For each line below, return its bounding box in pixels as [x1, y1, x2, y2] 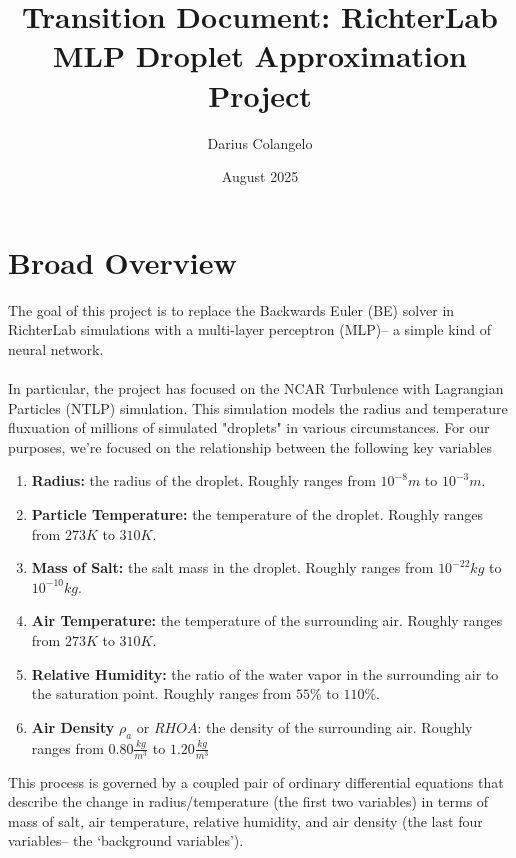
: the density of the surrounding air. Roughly [197, 716, 473, 737]
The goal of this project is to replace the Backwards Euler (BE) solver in [8, 299, 455, 320]
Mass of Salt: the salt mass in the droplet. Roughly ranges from [31, 557, 434, 578]
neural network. [8, 338, 104, 359]
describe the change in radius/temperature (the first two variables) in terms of [8, 791, 489, 812]
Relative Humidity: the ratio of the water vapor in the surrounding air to [31, 663, 499, 684]
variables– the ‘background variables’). [8, 830, 244, 851]
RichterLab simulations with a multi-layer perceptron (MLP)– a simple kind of [8, 319, 492, 340]
